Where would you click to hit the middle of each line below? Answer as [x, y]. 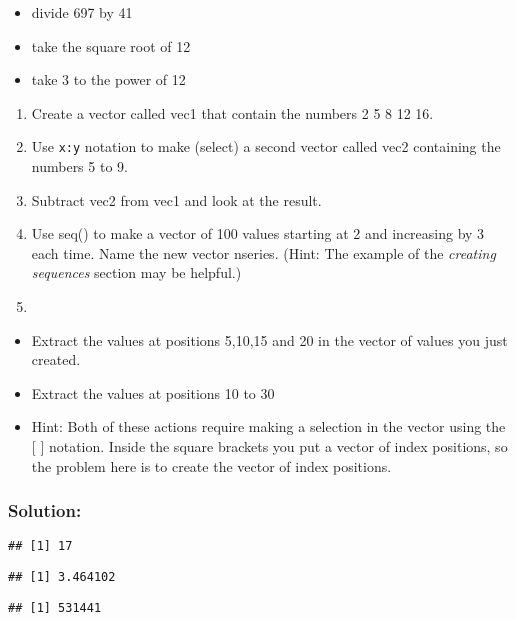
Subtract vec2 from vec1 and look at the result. [176, 199]
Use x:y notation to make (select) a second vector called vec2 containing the [266, 146]
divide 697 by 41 [82, 12]
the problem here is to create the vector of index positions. [211, 465]
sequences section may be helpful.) [136, 272]
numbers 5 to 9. [79, 166]
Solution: [45, 510]
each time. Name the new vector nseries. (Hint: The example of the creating [263, 252]
